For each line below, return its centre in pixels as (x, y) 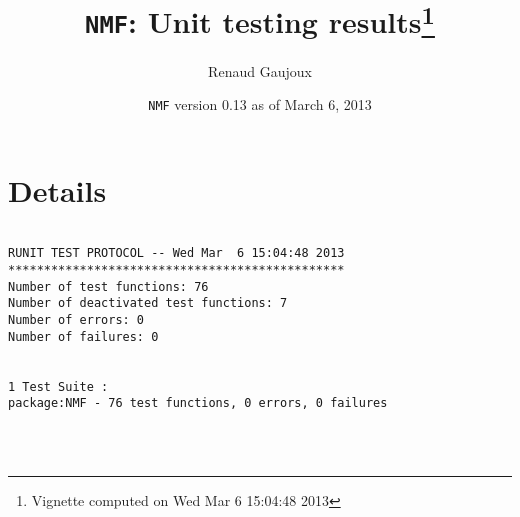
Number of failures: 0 (83, 336)
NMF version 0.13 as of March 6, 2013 (260, 104)
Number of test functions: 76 (108, 286)
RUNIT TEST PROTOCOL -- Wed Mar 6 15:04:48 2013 (176, 253)
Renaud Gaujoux (260, 70)
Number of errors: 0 (76, 320)
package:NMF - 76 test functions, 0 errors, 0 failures (198, 403)
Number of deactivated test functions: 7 (148, 303)
